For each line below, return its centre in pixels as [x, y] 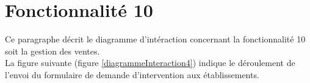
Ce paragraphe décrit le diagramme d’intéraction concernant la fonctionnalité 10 [155, 39]
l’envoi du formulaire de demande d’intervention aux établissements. [132, 74]
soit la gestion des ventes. [52, 51]
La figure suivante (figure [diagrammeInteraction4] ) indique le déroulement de [150, 63]
